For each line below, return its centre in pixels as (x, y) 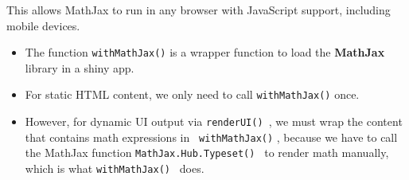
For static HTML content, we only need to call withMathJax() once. (192, 94)
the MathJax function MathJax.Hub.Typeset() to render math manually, (207, 153)
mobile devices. (43, 25)
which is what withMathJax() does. (115, 168)
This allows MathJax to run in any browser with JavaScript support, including (199, 10)
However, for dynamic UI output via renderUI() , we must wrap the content (214, 121)
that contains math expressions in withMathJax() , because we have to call (211, 137)
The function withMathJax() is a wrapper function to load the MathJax (205, 52)
